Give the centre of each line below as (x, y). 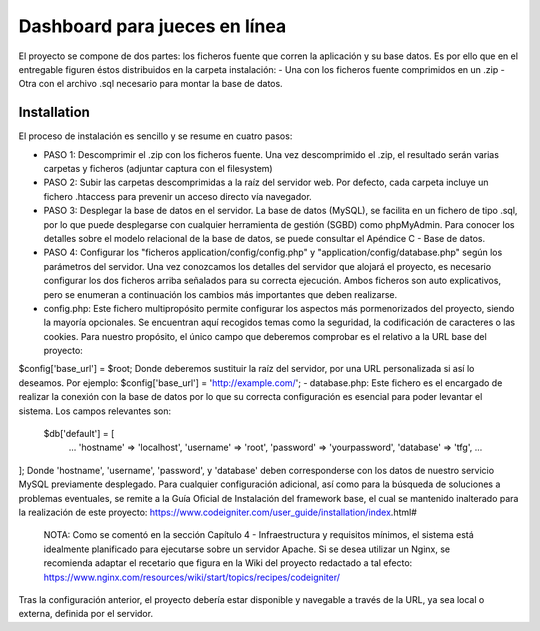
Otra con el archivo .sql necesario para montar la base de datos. (151, 84)
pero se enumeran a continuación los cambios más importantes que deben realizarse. (220, 294)
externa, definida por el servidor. (86, 614)
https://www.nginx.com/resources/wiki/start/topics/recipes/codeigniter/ (191, 577)
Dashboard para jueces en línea (152, 26)
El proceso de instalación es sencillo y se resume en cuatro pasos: (155, 136)
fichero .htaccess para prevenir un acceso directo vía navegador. (177, 196)
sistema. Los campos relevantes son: (95, 411)
